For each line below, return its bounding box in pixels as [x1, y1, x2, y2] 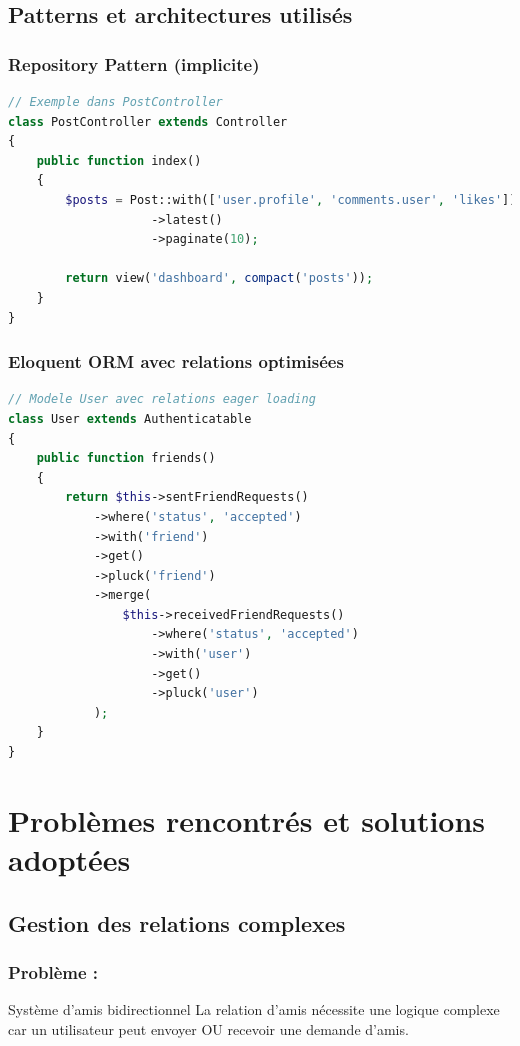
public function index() [36, 153, 202, 168]
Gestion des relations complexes [8, 907, 346, 938]
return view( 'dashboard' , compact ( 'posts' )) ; [65, 271, 374, 286]
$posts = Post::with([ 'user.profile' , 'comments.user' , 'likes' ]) [65, 192, 517, 207]
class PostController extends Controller [8, 114, 288, 129]
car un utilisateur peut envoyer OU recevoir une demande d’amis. [8, 1018, 409, 1039]
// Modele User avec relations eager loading [8, 392, 316, 407]
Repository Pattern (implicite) [8, 51, 260, 76]
